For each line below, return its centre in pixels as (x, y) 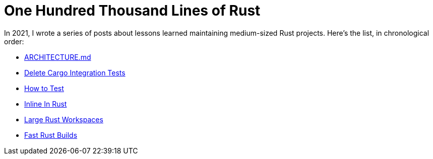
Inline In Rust (46, 104)
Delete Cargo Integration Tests (75, 72)
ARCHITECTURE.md (58, 57)
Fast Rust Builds (51, 135)
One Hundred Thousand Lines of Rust (132, 11)
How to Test (44, 88)
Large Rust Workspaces (64, 119)
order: (14, 41)
